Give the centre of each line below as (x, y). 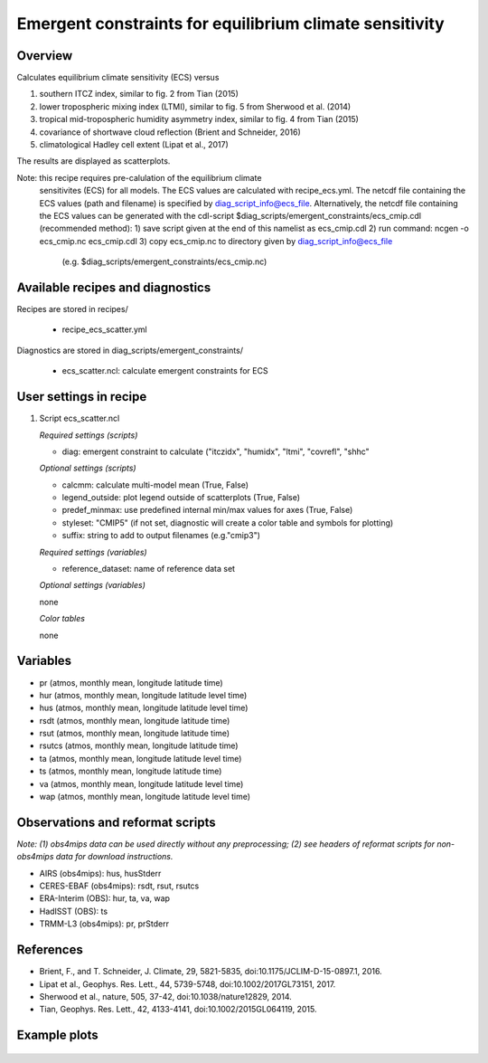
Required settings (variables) (94, 552)
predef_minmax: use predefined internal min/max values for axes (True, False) (207, 510)
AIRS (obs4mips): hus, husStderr (100, 873)
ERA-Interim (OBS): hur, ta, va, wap (105, 898)
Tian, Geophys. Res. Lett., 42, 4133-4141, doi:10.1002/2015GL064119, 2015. (178, 1010)
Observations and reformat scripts (116, 822)
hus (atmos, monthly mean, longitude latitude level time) (144, 708)
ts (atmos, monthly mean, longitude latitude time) (131, 771)
